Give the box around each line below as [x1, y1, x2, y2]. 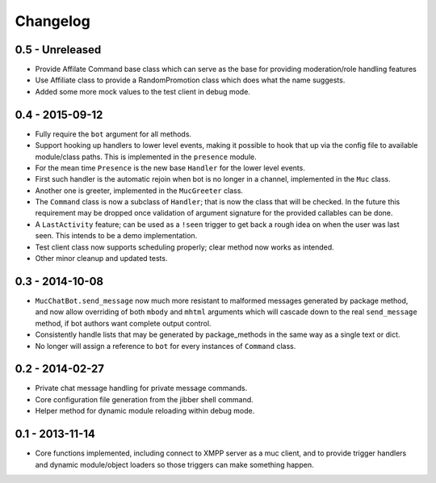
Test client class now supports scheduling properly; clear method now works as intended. [35, 242, 334, 252]
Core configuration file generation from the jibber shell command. [35, 394, 254, 404]
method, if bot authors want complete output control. [35, 318, 212, 328]
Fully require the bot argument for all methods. [35, 129, 192, 139]
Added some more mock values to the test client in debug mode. [35, 86, 250, 96]
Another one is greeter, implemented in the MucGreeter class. [35, 186, 244, 195]
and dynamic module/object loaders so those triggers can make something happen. [35, 460, 314, 469]
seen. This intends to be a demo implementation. [35, 231, 198, 241]
